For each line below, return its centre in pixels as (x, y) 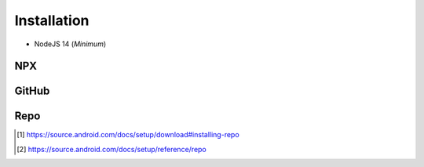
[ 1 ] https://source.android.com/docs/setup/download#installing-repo (128, 135)
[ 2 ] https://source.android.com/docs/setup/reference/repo (112, 149)
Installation (52, 20)
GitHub (32, 91)
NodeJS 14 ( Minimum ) (70, 44)
